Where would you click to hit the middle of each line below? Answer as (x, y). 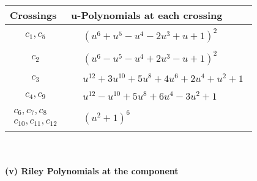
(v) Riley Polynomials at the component (92, 171)
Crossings (33, 15)
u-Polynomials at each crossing (147, 15)
